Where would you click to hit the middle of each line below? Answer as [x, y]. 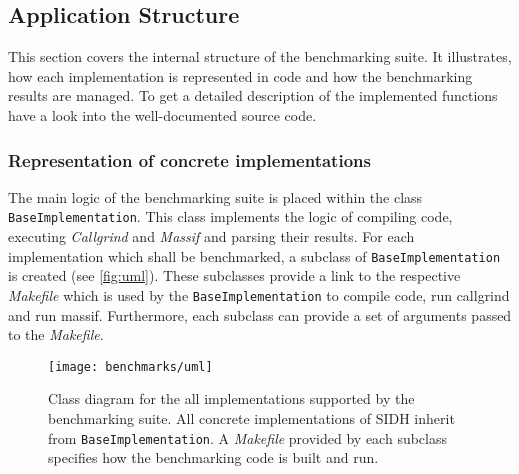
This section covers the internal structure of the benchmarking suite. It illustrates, [260, 56]
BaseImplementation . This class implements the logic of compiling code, [230, 216]
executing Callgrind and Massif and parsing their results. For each [211, 236]
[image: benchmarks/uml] [130, 366]
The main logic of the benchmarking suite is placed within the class [215, 196]
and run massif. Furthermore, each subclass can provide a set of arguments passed [260, 314]
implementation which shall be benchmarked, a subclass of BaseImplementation [254, 255]
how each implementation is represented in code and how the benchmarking [240, 75]
